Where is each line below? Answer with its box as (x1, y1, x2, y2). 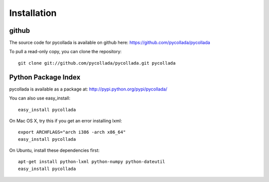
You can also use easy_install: (9, 95, 71, 101)
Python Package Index (9, 73, 81, 82)
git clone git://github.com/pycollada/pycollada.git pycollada (18, 60, 176, 66)
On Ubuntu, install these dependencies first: (9, 147, 100, 154)
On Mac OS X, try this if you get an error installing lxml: (9, 117, 122, 124)
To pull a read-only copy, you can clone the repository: (9, 49, 122, 55)
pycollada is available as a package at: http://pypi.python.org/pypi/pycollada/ (9, 86, 168, 92)
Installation (9, 7, 57, 18)
